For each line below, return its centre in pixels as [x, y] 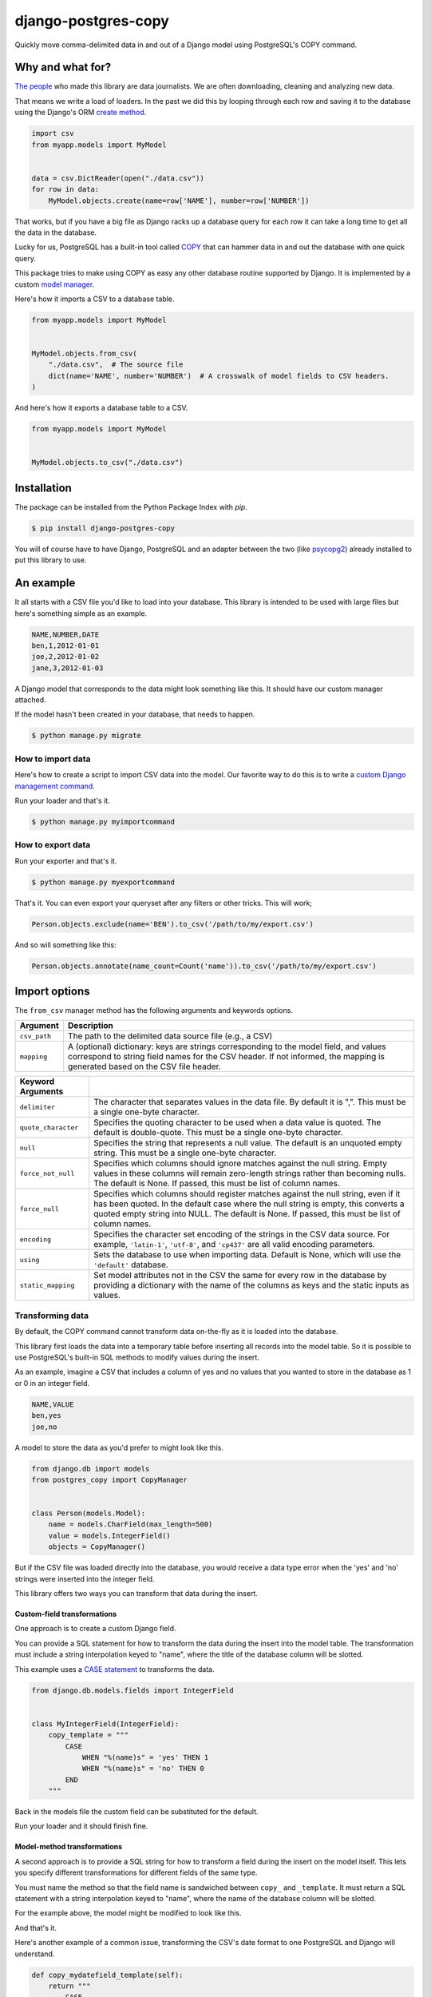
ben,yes [46, 1415]
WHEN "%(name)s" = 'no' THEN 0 [143, 1769]
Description [91, 1026]
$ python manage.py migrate [86, 736]
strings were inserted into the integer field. [85, 1578]
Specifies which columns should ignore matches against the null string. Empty [240, 1164]
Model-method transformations [69, 1847]
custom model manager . [55, 284]
